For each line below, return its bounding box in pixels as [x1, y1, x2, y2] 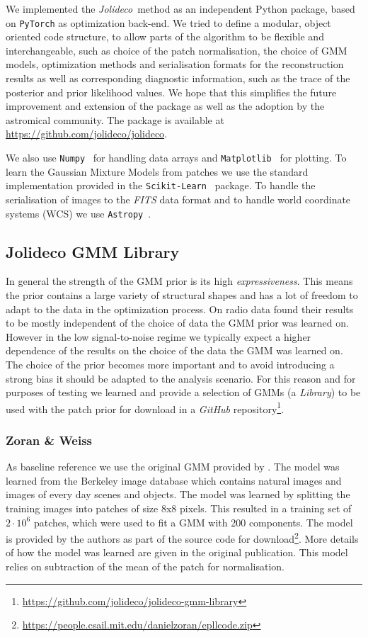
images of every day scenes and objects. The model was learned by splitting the [6, 487, 350, 502]
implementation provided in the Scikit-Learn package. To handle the [6, 178, 316, 193]
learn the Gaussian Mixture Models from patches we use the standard [6, 164, 309, 179]
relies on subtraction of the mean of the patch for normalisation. [6, 558, 284, 573]
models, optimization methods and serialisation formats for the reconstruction [6, 57, 344, 72]
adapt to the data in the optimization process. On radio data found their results [6, 301, 354, 316]
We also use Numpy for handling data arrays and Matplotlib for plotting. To [6, 150, 347, 164]
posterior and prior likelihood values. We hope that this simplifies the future [6, 84, 337, 99]
